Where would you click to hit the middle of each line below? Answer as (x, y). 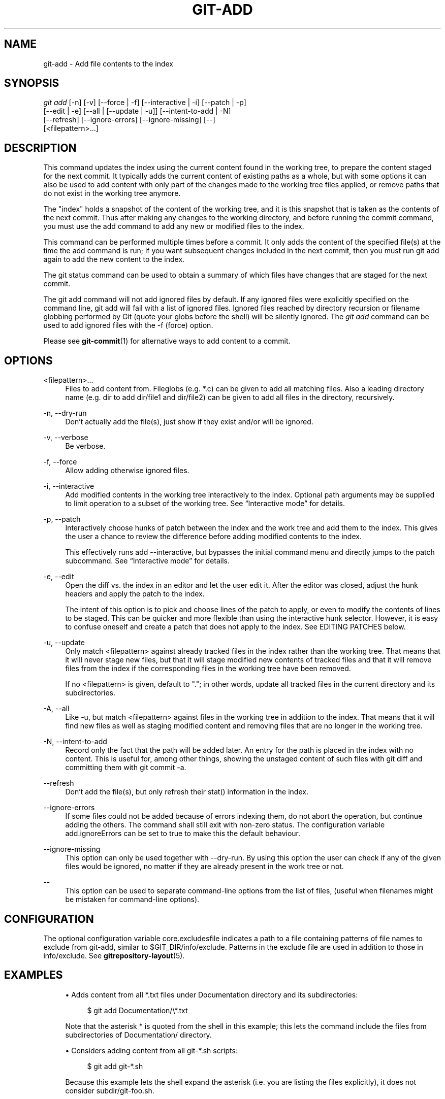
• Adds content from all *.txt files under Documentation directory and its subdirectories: (212, 994)
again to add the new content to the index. (114, 259)
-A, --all (56, 709)
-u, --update (64, 643)
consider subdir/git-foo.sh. (110, 1090)
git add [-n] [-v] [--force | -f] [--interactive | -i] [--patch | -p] (145, 103)
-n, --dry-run (65, 413)
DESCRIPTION (40, 148)
